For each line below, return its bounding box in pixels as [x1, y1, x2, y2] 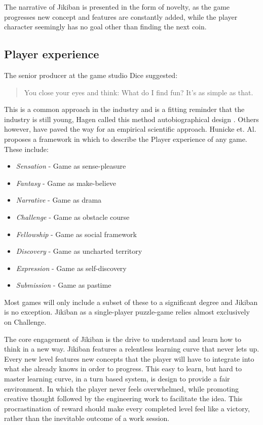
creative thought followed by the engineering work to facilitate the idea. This [4, 393, 243, 404]
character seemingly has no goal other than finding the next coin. [4, 21, 207, 32]
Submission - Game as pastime [16, 280, 111, 290]
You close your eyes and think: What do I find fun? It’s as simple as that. [24, 87, 253, 97]
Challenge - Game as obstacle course [16, 211, 130, 222]
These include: [4, 143, 49, 154]
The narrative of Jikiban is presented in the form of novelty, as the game [4, 2, 230, 12]
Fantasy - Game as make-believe [16, 177, 117, 188]
